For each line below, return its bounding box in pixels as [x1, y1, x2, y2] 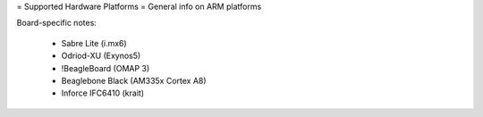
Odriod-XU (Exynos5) [61, 50, 141, 62]
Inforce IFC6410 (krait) [61, 88, 145, 98]
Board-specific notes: [16, 18, 97, 29]
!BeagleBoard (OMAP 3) [61, 63, 150, 73]
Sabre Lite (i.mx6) [61, 38, 127, 48]
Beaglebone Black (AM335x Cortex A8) [61, 75, 207, 86]
